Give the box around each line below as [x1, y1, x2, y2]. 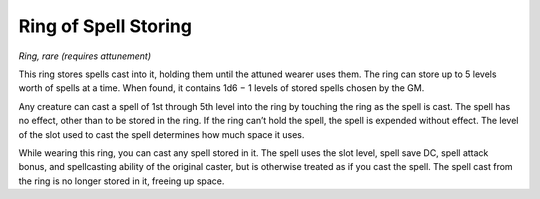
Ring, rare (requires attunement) [18, 50, 152, 62]
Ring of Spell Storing [18, 15, 192, 37]
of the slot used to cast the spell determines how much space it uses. [18, 128, 305, 140]
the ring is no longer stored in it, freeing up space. [18, 175, 225, 187]
